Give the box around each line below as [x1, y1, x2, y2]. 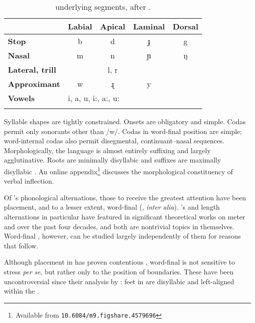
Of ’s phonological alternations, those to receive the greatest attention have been [4, 192, 246, 202]
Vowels [8, 92, 35, 104]
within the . [4, 286, 39, 296]
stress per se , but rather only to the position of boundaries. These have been [4, 266, 234, 276]
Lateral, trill [8, 64, 56, 75]
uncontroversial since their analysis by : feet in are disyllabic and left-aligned [4, 276, 234, 286]
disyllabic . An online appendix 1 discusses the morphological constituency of [4, 164, 233, 176]
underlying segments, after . [55, 1, 151, 12]
